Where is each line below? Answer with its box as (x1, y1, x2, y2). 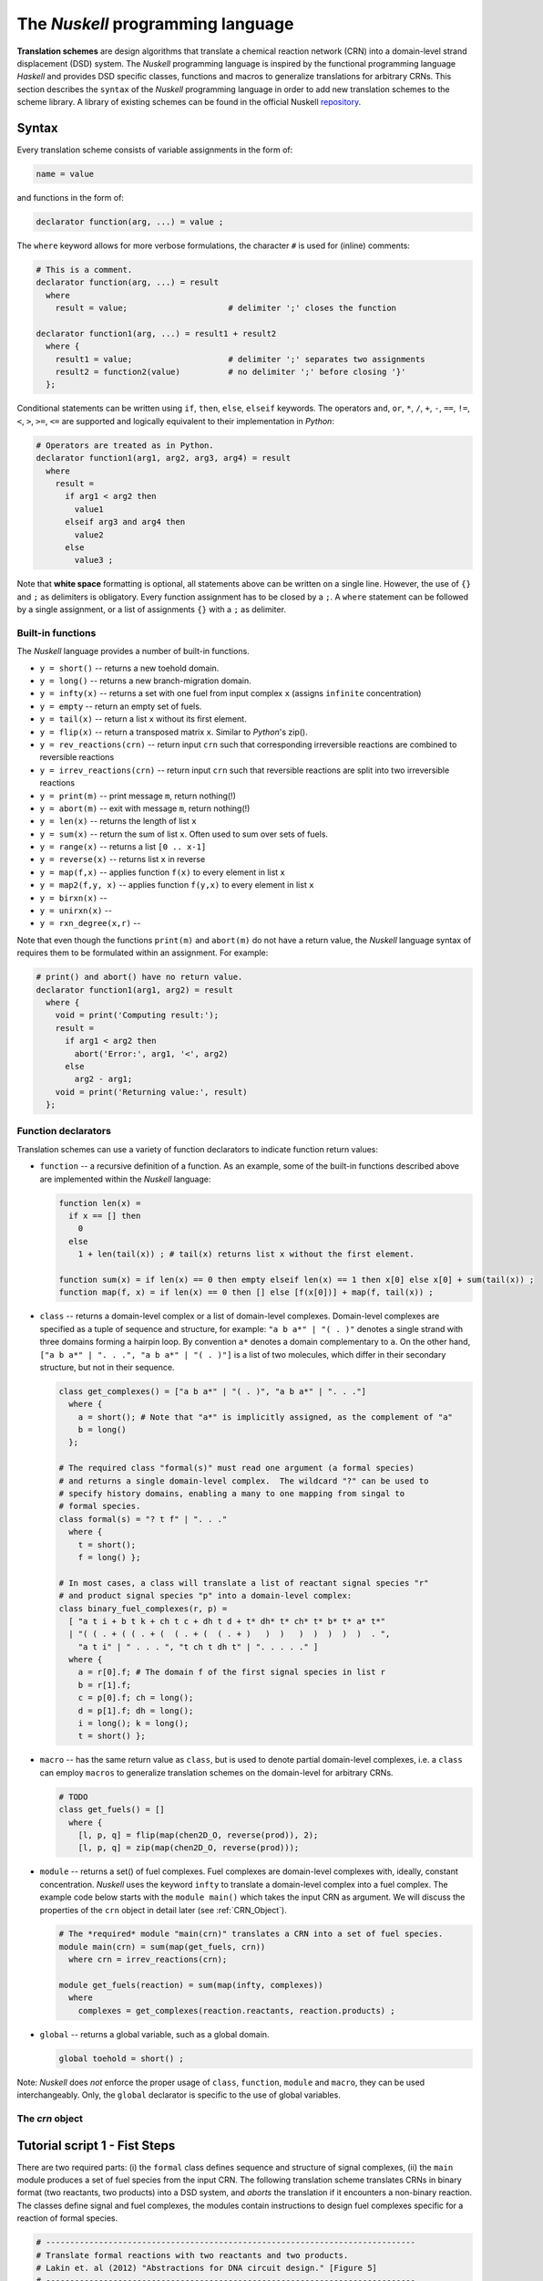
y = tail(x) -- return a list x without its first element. (39, 713, 247, 724)
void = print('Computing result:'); (55, 1010, 219, 1021)
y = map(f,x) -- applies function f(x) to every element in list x (39, 867, 286, 878)
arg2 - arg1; (74, 1074, 133, 1085)
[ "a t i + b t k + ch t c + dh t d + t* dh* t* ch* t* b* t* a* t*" (68, 1616, 386, 1626)
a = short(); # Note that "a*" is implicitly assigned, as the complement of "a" (77, 1411, 453, 1422)
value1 (74, 504, 104, 515)
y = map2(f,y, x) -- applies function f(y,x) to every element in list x (39, 880, 314, 891)
